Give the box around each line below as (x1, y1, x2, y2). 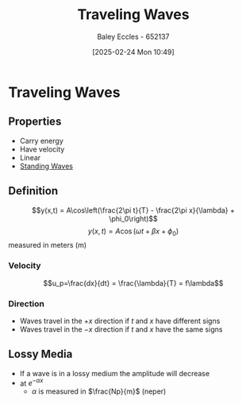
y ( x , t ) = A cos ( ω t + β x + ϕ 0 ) (87, 226, 179, 237)
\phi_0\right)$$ (108, 214, 159, 223)
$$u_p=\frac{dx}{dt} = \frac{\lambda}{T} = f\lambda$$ (43, 278, 224, 287)
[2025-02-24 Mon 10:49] (92, 47, 175, 56)
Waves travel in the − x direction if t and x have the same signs (19, 324, 223, 334)
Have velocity (19, 144, 65, 154)
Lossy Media (8, 348, 73, 361)
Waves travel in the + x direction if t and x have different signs (19, 316, 221, 325)
